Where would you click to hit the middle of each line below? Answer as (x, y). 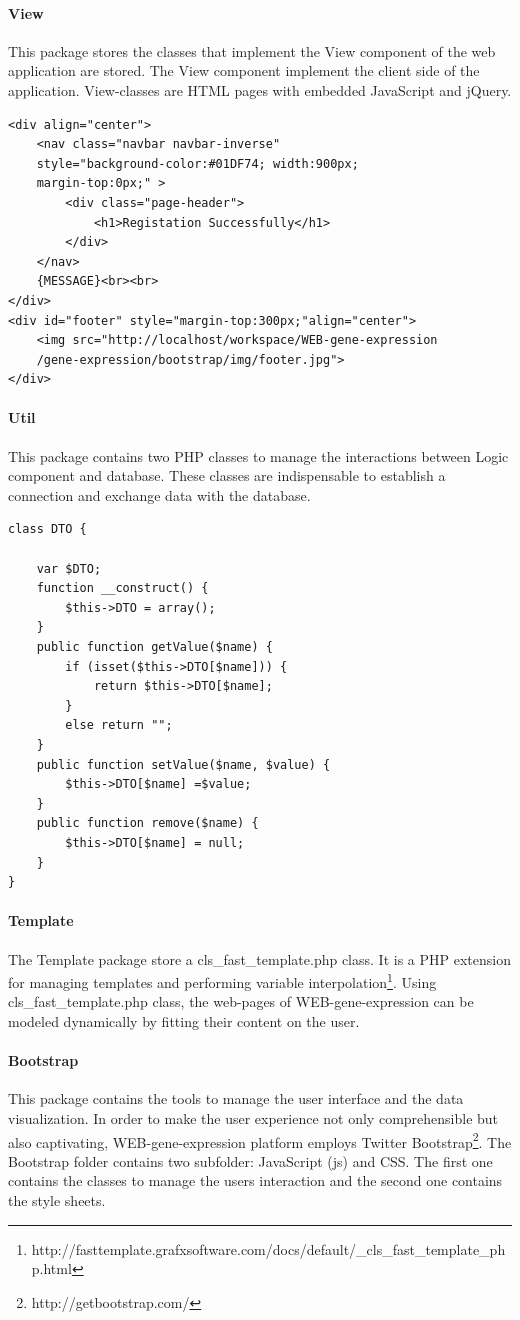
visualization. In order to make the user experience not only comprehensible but (253, 1117)
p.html (51, 1268)
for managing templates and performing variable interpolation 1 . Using (222, 980)
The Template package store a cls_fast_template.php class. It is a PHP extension (259, 958)
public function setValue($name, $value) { (183, 764)
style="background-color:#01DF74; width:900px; (197, 163)
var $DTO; (69, 568)
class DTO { (47, 529)
